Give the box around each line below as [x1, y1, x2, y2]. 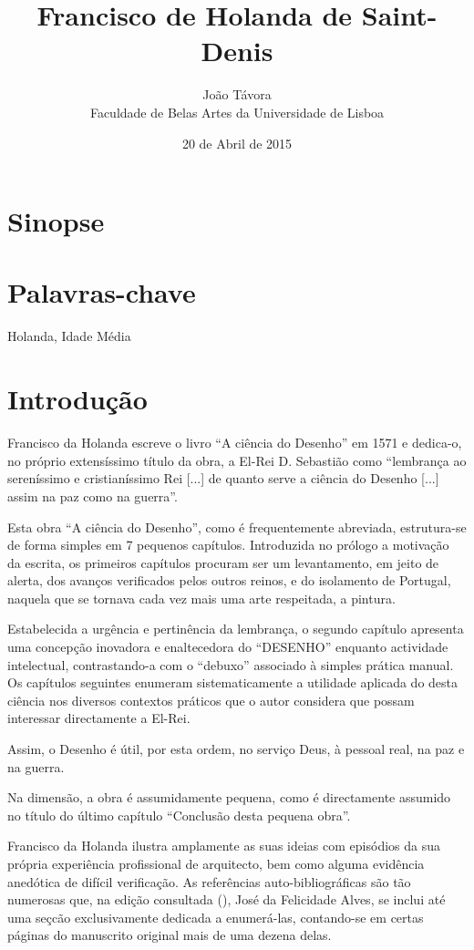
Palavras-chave [7, 274, 196, 311]
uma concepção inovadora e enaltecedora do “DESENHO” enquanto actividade [7, 637, 448, 656]
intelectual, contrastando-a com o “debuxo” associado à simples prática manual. [7, 655, 454, 674]
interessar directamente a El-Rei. [7, 708, 191, 728]
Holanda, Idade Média [7, 326, 131, 346]
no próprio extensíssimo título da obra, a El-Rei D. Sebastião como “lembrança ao [7, 450, 467, 470]
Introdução [7, 380, 148, 418]
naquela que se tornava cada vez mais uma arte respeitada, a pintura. [7, 588, 396, 607]
